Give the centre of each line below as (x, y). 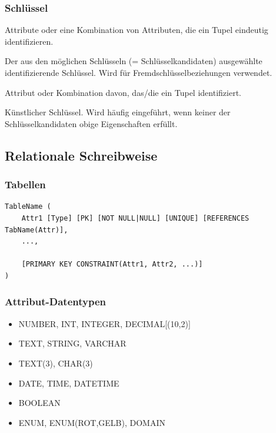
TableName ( (28, 207)
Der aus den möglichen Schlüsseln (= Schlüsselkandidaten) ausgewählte (134, 61)
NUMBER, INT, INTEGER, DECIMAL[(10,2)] (104, 323)
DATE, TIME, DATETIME (69, 383)
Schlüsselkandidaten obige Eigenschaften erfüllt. (91, 123)
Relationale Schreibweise (81, 155)
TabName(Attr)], (36, 230)
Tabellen (25, 184)
